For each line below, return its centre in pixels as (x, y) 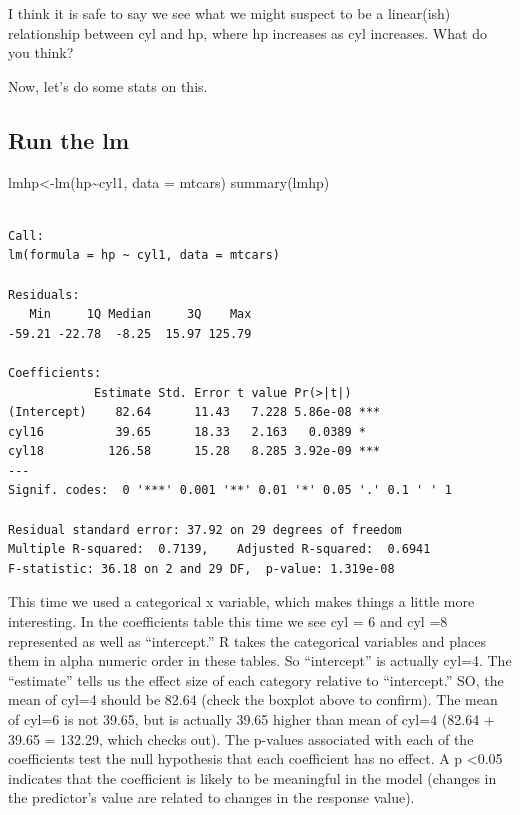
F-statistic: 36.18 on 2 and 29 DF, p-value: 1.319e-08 (201, 568)
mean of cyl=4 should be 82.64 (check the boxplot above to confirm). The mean (253, 699)
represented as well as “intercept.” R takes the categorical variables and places (247, 640)
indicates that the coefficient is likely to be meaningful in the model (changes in (252, 777)
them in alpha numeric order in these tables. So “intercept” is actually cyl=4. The (260, 660)
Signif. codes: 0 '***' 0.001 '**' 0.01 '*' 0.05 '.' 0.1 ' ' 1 (230, 490)
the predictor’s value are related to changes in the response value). (211, 797)
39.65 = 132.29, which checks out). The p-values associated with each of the (241, 738)
